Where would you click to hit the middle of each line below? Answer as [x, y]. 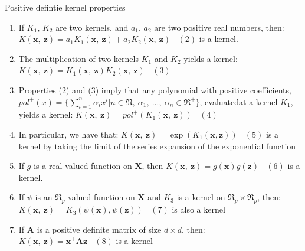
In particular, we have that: [68, 134]
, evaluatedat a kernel [239, 101]
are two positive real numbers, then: [219, 27]
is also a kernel [199, 209]
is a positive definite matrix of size [99, 229]
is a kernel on [201, 197]
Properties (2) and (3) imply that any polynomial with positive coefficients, [155, 89]
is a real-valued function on [83, 166]
